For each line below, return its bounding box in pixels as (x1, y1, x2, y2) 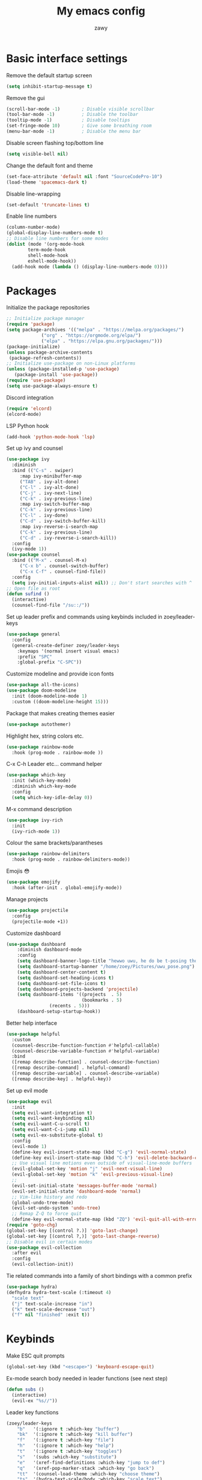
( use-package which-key (6, 772, 66, 778)
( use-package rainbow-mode (6, 744, 74, 750)
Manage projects (6, 895, 48, 903)
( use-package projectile (6, 907, 69, 913)
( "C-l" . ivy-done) (19, 512, 69, 518)
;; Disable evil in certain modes (6, 1239, 93, 1245)
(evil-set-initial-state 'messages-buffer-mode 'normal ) (11, 1182, 158, 1188)
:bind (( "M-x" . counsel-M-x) (11, 557, 87, 564)
